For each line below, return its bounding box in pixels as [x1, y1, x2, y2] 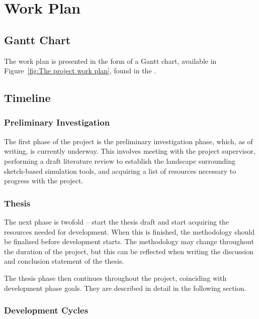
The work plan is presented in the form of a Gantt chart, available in [4, 55, 217, 66]
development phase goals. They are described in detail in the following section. [4, 282, 246, 293]
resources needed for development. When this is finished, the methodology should [4, 226, 254, 237]
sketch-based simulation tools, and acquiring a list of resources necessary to [4, 165, 236, 176]
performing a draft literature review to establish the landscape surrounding [4, 155, 235, 166]
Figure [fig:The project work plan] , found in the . [4, 65, 156, 76]
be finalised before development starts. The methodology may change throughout [4, 236, 254, 247]
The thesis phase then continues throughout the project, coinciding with [4, 272, 227, 283]
